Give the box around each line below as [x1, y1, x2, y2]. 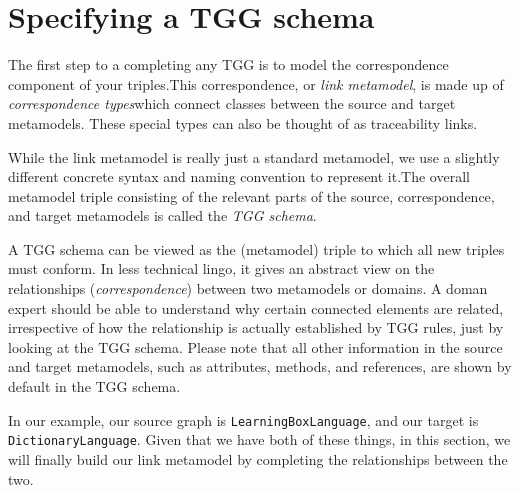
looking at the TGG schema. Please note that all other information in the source [8, 336, 503, 357]
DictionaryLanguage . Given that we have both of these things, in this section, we [8, 429, 511, 450]
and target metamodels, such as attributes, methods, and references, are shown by [8, 356, 512, 377]
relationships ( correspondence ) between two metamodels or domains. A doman [8, 278, 488, 299]
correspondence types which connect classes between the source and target [8, 93, 456, 114]
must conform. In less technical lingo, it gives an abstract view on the [8, 258, 435, 279]
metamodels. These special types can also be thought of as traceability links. [8, 112, 478, 133]
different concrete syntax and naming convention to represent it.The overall [8, 166, 470, 187]
